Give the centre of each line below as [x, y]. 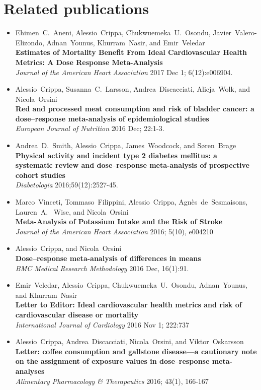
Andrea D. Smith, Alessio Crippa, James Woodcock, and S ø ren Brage [126, 145]
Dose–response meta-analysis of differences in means [108, 258]
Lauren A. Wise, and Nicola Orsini [72, 211]
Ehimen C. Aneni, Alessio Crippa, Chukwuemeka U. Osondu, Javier [123, 32]
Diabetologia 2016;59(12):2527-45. [67, 185]
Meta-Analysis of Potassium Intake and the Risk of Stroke [119, 221]
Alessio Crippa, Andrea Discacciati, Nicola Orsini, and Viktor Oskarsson [129, 341]
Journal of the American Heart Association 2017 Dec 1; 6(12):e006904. [124, 72]
